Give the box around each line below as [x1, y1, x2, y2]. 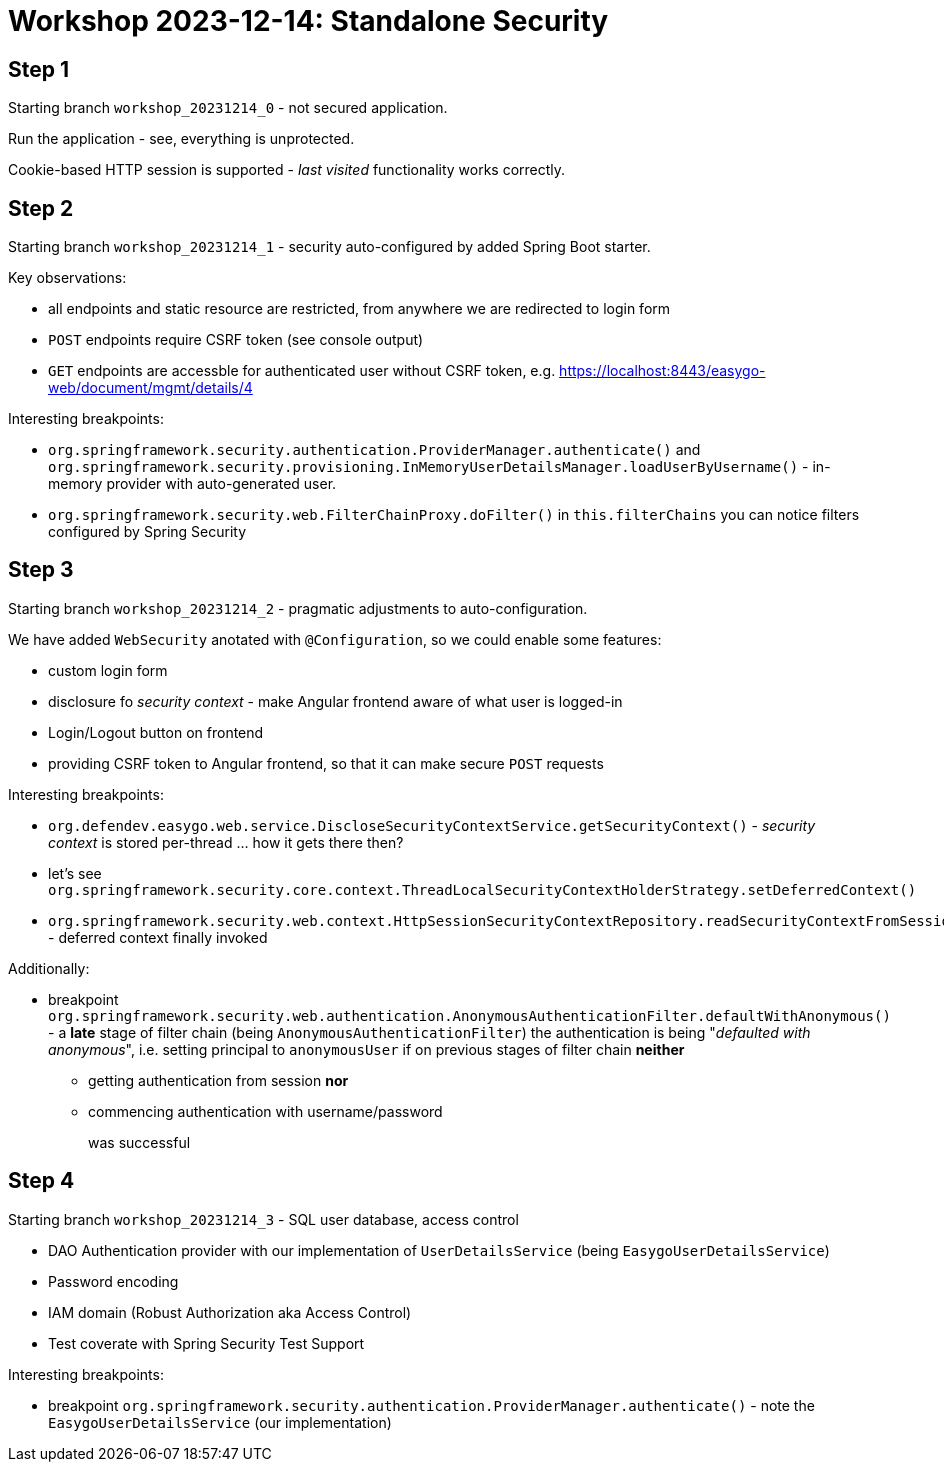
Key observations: [8, 269, 127, 287]
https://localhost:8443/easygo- [559, 362, 766, 380]
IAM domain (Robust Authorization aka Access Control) [48, 1303, 412, 1321]
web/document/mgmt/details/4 [48, 379, 253, 397]
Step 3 [8, 557, 74, 583]
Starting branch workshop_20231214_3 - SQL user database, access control [8, 1210, 519, 1228]
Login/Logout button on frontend [48, 723, 264, 741]
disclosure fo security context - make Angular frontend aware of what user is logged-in [48, 692, 623, 710]
